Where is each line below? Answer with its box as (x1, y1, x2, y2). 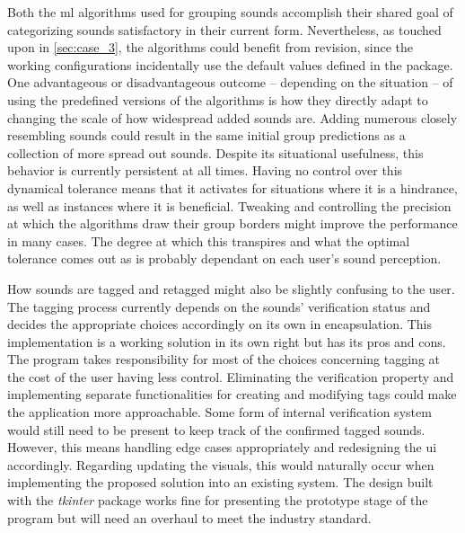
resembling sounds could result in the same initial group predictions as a (7, 126, 406, 145)
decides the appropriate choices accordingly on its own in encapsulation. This (7, 315, 433, 333)
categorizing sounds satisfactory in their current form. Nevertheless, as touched (7, 20, 442, 39)
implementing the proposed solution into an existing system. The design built (7, 473, 434, 492)
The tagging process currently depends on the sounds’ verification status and (7, 297, 431, 315)
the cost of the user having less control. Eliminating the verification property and (7, 367, 454, 386)
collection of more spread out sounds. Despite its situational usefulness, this (7, 143, 424, 162)
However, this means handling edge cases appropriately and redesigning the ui (7, 438, 437, 457)
